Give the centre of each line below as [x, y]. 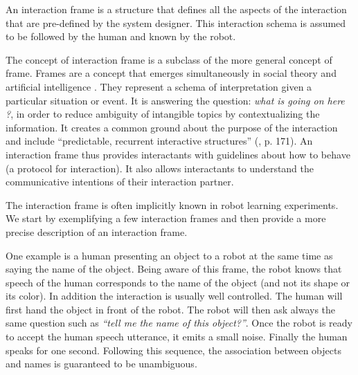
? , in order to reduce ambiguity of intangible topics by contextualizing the [163, 114]
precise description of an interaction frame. [97, 231]
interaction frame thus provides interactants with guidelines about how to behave [178, 154]
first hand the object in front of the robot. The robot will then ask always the [171, 309]
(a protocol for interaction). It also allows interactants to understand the [160, 168]
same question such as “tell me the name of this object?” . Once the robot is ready [179, 323]
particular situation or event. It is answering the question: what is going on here [175, 100]
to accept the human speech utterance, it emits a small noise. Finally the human [177, 337]
